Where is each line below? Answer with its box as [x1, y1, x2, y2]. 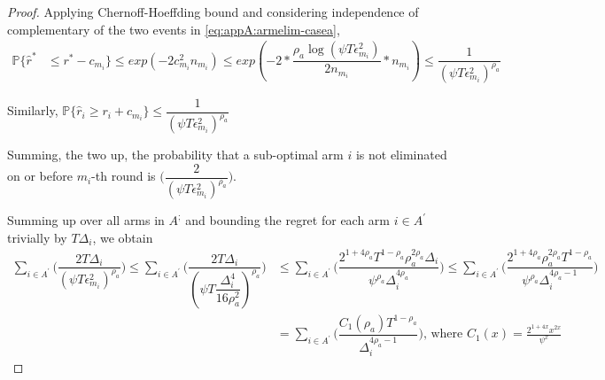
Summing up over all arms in [7, 211, 165, 229]
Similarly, [7, 101, 58, 120]
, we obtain [92, 228, 153, 246]
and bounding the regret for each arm [185, 211, 391, 229]
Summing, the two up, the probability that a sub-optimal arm [7, 145, 344, 164]
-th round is [91, 167, 156, 185]
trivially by [7, 228, 67, 246]
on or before [7, 167, 73, 185]
